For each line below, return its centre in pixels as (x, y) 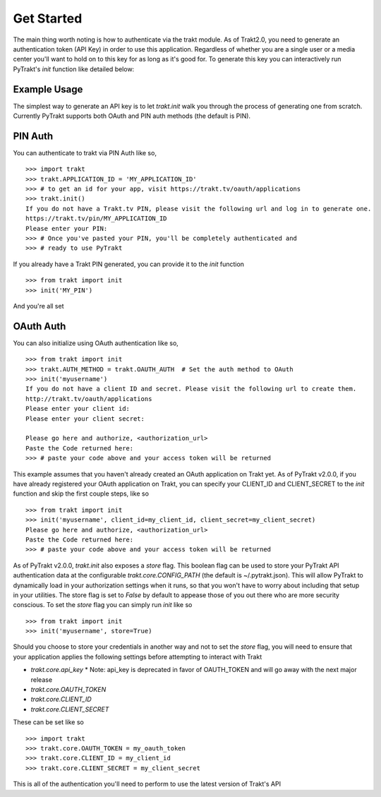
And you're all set (38, 306)
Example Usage (48, 89)
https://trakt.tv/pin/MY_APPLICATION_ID (96, 218)
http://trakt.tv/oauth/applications (89, 398)
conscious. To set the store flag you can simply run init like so (103, 605)
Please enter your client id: (78, 409)
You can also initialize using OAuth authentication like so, (96, 343)
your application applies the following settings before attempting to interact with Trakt (138, 657)
